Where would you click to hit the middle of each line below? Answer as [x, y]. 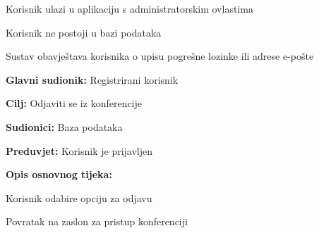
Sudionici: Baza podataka [64, 126]
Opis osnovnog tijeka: [59, 174]
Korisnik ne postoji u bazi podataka [84, 32]
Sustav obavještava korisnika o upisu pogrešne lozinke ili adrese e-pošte [160, 56]
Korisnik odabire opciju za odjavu [79, 197]
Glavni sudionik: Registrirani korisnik [92, 79]
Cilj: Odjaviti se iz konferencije [74, 103]
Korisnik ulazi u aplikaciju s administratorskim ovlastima [130, 8]
